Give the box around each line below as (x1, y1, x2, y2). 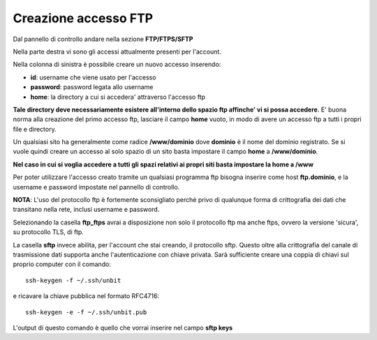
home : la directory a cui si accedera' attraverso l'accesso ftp (30, 93, 206, 101)
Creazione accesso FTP (13, 10, 154, 26)
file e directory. (13, 125, 57, 133)
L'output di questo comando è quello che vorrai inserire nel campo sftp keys (13, 323, 233, 332)
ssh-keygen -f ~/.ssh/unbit (25, 276, 121, 284)
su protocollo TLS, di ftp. (13, 228, 84, 236)
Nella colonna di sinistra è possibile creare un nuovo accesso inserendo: (13, 60, 221, 69)
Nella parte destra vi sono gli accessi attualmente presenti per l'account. (13, 47, 221, 56)
